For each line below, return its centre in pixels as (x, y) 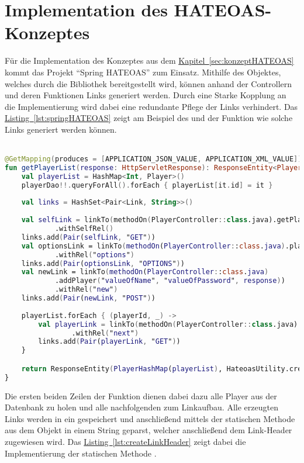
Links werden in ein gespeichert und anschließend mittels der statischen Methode (150, 418)
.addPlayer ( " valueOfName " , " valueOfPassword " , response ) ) (170, 281)
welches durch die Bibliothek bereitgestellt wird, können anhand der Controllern (148, 83)
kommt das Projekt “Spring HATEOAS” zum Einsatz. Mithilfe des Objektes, (143, 72)
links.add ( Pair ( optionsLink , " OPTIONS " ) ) (103, 263)
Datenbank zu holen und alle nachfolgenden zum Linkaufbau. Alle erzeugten (141, 407)
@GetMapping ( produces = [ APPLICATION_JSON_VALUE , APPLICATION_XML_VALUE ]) (153, 159)
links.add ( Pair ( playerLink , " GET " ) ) (109, 342)
